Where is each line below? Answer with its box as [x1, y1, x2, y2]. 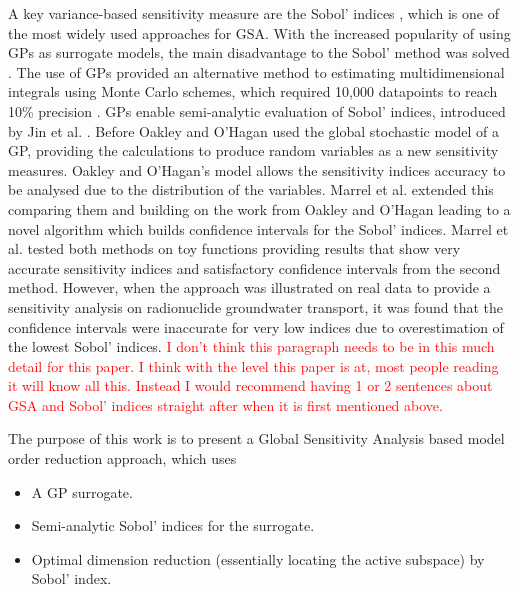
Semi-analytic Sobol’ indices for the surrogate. [31, 515, 315, 536]
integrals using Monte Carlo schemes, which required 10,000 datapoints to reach [8, 81, 498, 102]
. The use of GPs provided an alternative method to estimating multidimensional [8, 61, 505, 82]
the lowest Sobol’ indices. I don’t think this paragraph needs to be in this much [8, 336, 495, 357]
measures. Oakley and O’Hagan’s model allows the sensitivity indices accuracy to [8, 159, 506, 180]
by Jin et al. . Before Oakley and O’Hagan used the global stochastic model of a [8, 120, 500, 141]
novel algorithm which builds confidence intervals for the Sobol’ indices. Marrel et [8, 218, 509, 239]
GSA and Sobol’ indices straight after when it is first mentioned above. [8, 394, 443, 415]
